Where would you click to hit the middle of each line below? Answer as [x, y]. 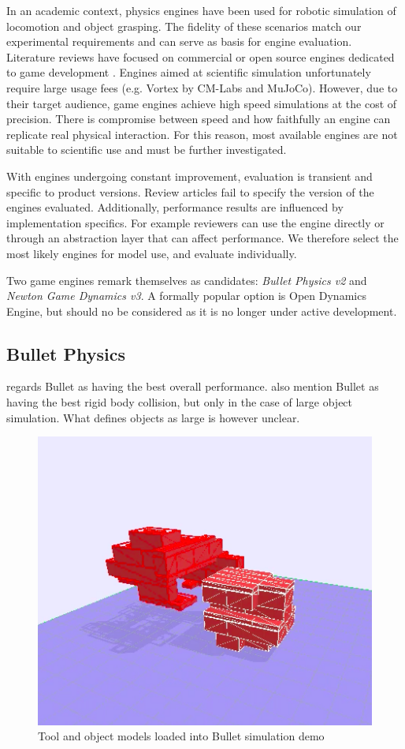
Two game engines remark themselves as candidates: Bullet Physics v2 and [187, 280]
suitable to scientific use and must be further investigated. [147, 150]
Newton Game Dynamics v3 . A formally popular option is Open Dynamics [186, 296]
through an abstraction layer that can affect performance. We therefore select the [202, 238]
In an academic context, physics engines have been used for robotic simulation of [201, 10]
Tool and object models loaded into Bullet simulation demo [181, 736]
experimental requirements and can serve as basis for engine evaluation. [179, 41]
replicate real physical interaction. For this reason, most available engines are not [202, 134]
